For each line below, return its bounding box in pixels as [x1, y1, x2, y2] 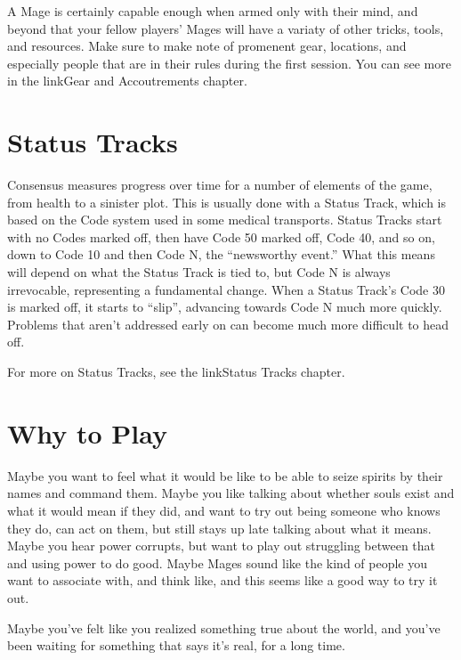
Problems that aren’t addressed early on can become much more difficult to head [7, 314, 449, 333]
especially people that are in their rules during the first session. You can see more [7, 53, 451, 72]
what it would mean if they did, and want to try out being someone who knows [7, 501, 441, 519]
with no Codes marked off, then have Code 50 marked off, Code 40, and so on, [7, 227, 435, 246]
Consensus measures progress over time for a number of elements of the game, [7, 175, 433, 194]
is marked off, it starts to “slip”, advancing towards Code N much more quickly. [7, 297, 442, 316]
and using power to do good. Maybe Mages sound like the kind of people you [7, 553, 428, 572]
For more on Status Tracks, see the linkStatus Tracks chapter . [7, 363, 345, 381]
